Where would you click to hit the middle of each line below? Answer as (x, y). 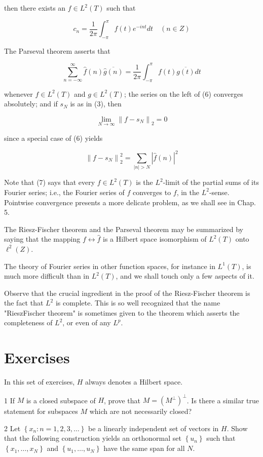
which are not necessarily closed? (141, 411)
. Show (237, 428)
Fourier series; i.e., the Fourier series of (64, 192)
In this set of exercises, (40, 382)
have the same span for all (144, 448)
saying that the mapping (42, 239)
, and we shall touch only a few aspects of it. (185, 276)
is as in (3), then (96, 104)
